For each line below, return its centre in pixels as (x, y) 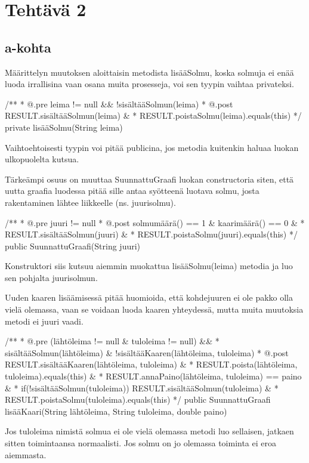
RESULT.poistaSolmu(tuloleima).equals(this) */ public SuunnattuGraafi (138, 399)
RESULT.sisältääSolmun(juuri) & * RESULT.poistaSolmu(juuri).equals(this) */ (151, 234)
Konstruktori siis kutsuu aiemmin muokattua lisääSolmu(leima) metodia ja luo (149, 266)
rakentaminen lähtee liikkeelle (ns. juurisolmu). (90, 202)
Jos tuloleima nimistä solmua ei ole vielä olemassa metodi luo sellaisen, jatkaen (149, 431)
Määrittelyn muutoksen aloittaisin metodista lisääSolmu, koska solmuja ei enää (149, 72)
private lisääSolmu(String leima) (64, 127)
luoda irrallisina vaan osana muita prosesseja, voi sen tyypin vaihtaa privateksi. (149, 84)
